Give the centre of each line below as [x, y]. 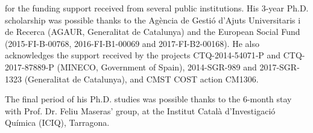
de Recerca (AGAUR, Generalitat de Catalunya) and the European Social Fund [153, 32]
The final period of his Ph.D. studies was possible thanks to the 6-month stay [148, 99]
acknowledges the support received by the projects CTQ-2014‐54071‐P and [143, 55]
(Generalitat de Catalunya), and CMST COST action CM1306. [141, 79]
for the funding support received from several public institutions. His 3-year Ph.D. [157, 8]
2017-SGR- [280, 66]
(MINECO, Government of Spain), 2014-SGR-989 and [157, 66]
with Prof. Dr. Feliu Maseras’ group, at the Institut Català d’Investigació [140, 110]
